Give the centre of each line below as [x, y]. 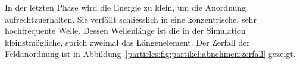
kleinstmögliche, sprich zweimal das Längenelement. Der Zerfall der [127, 42]
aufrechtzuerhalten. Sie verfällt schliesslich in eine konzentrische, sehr [131, 19]
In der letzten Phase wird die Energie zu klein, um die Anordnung [126, 7]
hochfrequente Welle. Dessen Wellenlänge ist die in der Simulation [125, 31]
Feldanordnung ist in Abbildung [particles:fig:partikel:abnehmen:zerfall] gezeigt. [150, 54]
